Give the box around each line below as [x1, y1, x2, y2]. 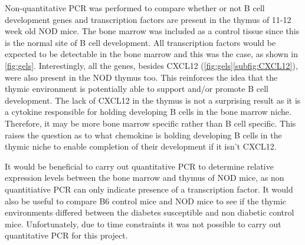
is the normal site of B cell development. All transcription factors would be [5, 36, 276, 48]
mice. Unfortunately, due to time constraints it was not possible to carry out [5, 217, 281, 230]
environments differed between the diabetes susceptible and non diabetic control [5, 206, 294, 218]
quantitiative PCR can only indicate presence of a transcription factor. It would [5, 183, 293, 195]
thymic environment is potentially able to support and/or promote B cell [5, 82, 268, 95]
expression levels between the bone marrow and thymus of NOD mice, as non [5, 171, 284, 184]
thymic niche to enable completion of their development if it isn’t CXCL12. [5, 140, 277, 153]
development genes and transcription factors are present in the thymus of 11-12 [5, 13, 291, 25]
